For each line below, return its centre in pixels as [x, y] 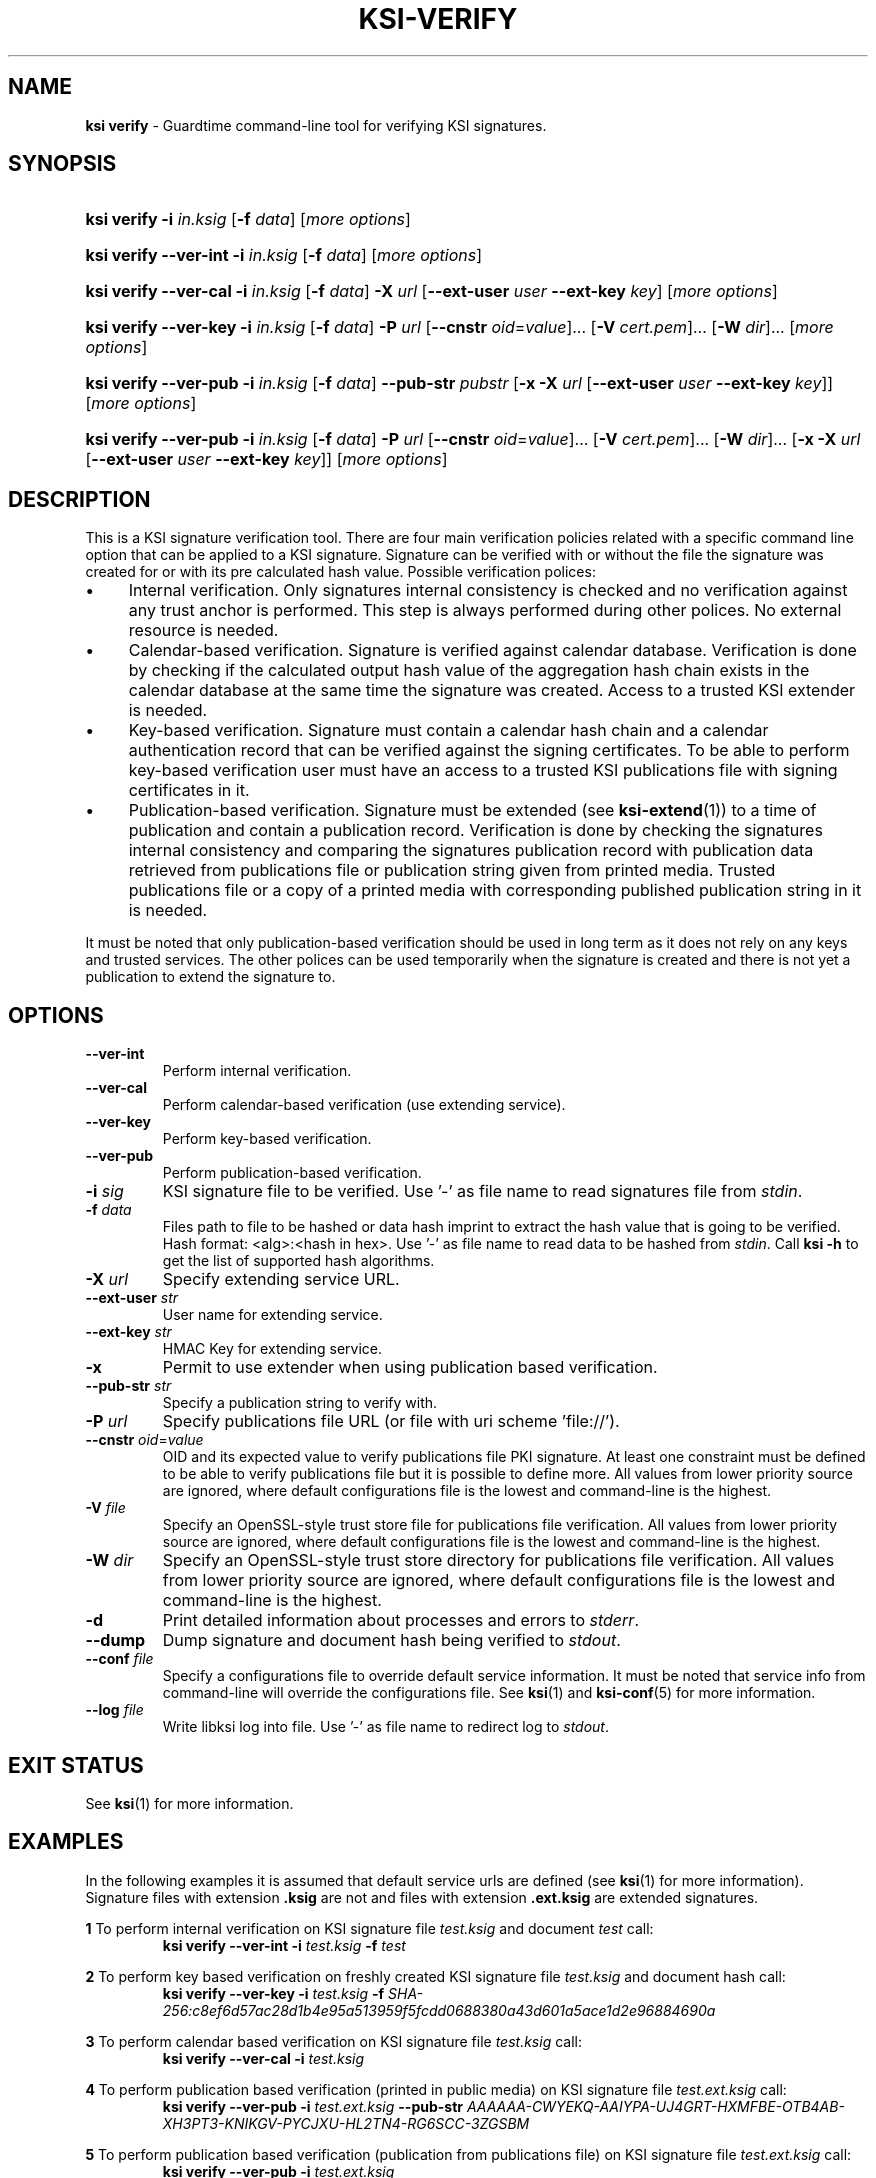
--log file [114, 1710]
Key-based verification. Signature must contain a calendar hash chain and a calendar [448, 730]
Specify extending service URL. [281, 1279]
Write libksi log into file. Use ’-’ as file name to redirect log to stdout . [385, 1727]
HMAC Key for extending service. [272, 1349]
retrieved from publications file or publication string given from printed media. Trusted [452, 870]
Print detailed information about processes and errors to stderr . [400, 1620]
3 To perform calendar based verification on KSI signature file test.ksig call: [333, 2041]
